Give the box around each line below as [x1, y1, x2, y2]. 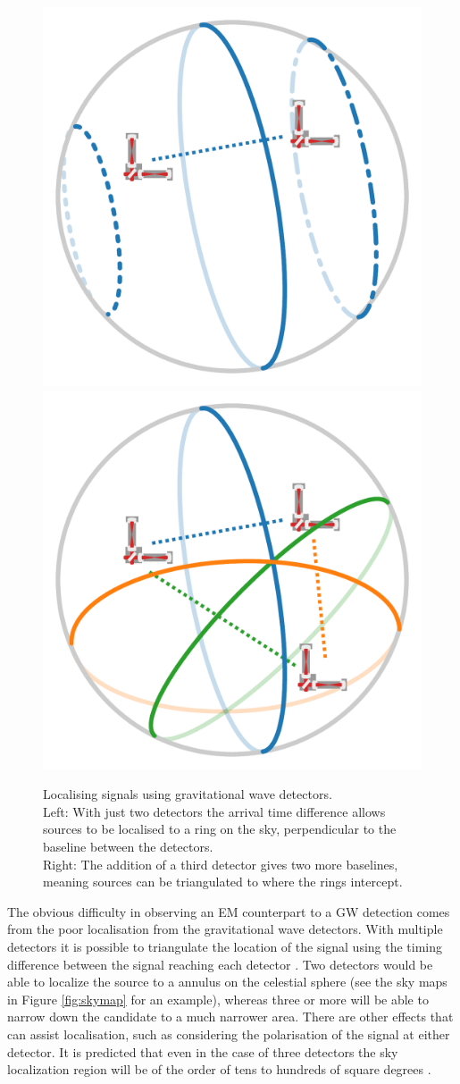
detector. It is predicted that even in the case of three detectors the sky [7, 1042, 398, 1061]
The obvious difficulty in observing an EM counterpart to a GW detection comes [7, 902, 450, 920]
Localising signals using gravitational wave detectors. [43, 785, 332, 803]
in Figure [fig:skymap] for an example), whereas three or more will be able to [7, 989, 429, 1008]
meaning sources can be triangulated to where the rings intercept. [43, 872, 403, 891]
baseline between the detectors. [43, 836, 213, 855]
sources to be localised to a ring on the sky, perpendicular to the [43, 819, 397, 838]
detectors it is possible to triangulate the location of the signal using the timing [7, 937, 443, 955]
